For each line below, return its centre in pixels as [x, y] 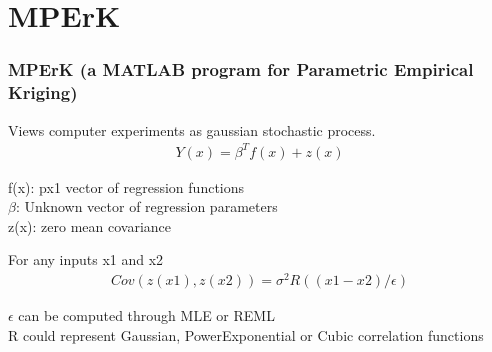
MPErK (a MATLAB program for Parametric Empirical [241, 69]
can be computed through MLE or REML [146, 315]
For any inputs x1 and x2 [86, 259]
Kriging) [43, 92]
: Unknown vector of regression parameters [146, 206]
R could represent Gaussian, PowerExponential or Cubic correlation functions [246, 334]
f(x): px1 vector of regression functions [126, 186]
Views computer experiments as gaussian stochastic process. [192, 129]
